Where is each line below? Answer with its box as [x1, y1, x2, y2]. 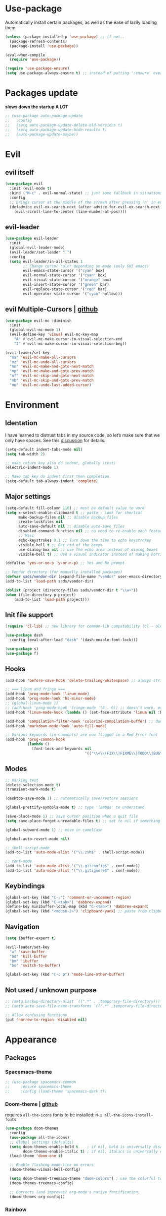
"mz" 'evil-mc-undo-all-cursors [9, 359, 77, 365]
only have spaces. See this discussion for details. [5, 437, 106, 443]
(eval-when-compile [5, 53, 45, 58]
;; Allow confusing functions [5, 1013, 68, 1018]
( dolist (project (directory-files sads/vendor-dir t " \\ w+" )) [5, 587, 138, 593]
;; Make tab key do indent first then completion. [5, 474, 112, 479]
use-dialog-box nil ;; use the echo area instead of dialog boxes [18, 547, 158, 552]
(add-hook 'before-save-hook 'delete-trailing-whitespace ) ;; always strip [5, 678, 165, 683]
